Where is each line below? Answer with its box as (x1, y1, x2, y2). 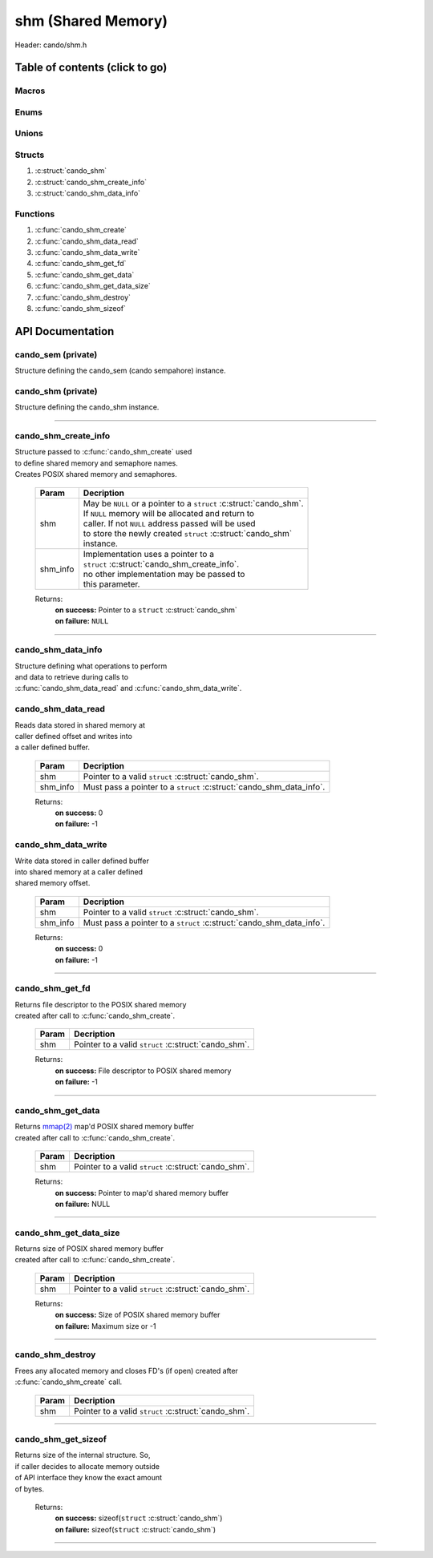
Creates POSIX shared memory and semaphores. (14, 470, 178, 479)
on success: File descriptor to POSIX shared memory (55, 1066, 232, 1076)
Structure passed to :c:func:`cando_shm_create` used (14, 447, 192, 457)
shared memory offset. (14, 878, 91, 888)
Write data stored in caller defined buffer (14, 856, 150, 866)
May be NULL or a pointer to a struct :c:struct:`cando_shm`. (83, 498, 304, 509)
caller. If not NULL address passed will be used (83, 518, 256, 529)
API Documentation (14, 325, 115, 338)
